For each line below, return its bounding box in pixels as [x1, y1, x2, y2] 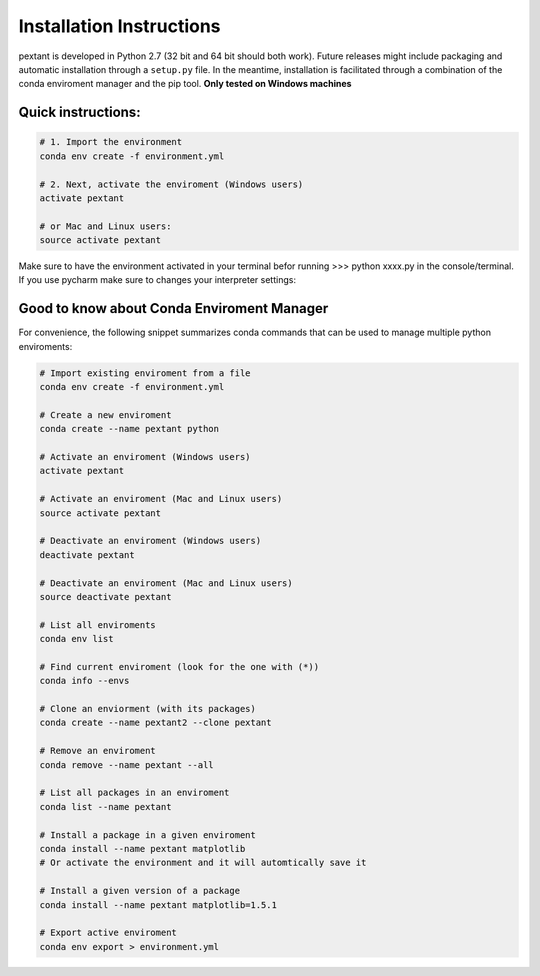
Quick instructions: [18, 104, 141, 121]
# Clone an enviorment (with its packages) [39, 703, 257, 715]
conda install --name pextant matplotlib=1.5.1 [39, 899, 277, 910]
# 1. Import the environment [39, 136, 183, 148]
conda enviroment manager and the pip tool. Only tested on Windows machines [18, 78, 352, 90]
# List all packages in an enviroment [39, 787, 230, 799]
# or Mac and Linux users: [39, 220, 172, 232]
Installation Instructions [18, 15, 221, 37]
